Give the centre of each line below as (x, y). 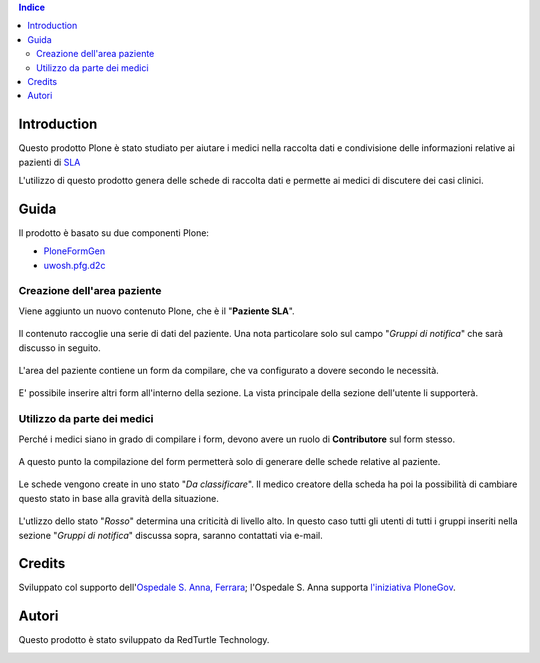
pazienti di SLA (49, 162)
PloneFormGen (74, 251)
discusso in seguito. (60, 347)
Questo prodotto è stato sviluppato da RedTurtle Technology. (144, 640)
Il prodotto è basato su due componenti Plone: (114, 232)
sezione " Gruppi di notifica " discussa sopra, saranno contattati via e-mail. (171, 535)
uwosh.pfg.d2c (74, 265)
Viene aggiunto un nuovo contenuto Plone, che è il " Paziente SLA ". (156, 311)
